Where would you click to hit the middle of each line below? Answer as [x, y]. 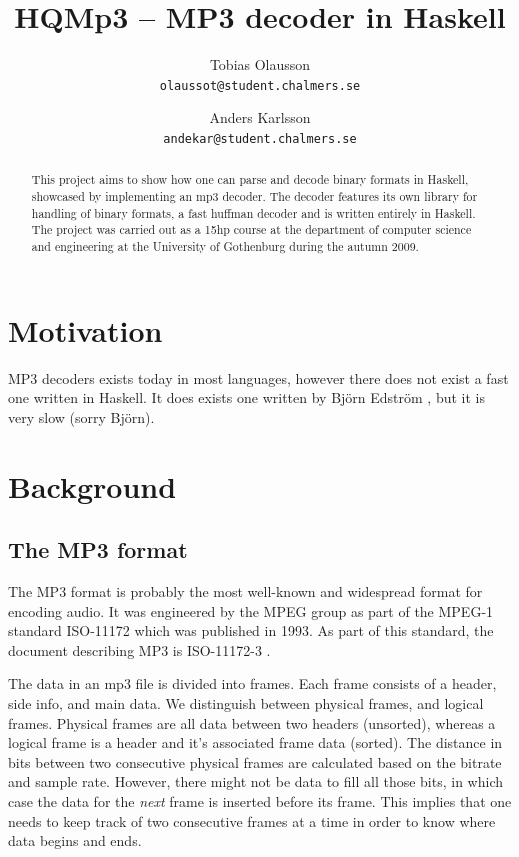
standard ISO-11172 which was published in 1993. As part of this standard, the [251, 630]
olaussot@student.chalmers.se [260, 85]
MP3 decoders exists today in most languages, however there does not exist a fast [258, 377]
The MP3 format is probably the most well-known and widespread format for [245, 591]
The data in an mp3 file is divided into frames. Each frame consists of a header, [252, 683]
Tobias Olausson [260, 64]
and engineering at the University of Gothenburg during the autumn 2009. [225, 246]
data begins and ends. [75, 840]
